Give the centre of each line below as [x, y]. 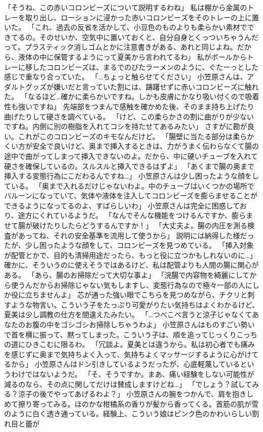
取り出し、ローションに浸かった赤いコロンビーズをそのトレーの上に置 [142, 17]
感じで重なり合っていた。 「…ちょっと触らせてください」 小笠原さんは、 [126, 77]
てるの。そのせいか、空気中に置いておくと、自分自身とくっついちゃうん [131, 37]
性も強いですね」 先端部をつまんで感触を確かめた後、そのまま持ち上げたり [129, 106]
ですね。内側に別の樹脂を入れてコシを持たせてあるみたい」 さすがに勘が [126, 126]
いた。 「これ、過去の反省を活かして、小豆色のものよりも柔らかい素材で [126, 27]
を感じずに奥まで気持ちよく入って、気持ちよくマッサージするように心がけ [128, 354]
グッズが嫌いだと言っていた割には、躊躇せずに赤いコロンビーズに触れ [142, 86]
